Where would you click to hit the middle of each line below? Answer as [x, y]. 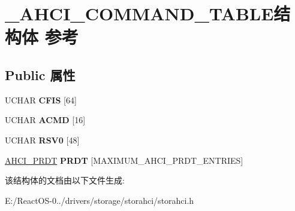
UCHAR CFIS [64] [41, 100]
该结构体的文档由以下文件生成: [65, 180]
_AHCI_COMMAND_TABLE [139, 13]
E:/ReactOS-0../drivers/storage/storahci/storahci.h [100, 200]
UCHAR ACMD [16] [45, 120]
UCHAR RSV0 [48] [42, 140]
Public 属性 [40, 74]
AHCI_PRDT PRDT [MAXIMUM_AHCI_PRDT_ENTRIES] [124, 160]
